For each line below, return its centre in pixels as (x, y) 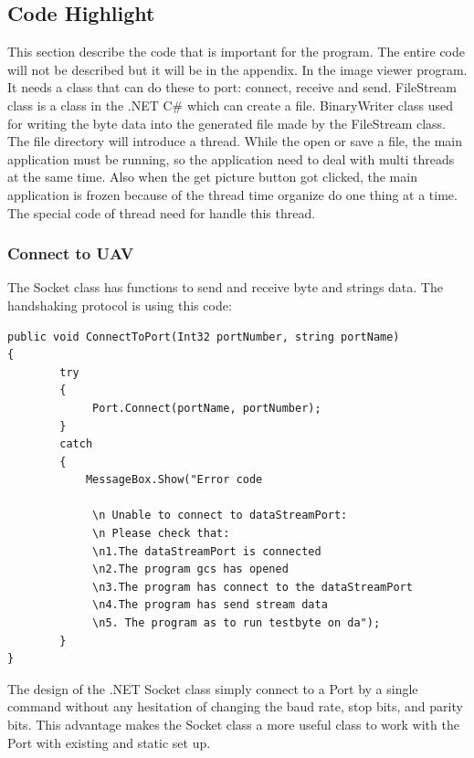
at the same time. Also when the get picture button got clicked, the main (212, 177)
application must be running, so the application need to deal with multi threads (231, 158)
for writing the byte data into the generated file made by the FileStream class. (226, 123)
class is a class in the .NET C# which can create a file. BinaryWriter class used (230, 105)
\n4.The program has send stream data (210, 605)
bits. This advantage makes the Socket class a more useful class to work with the (233, 725)
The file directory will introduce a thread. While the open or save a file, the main (235, 141)
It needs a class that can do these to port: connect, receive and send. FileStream (232, 87)
